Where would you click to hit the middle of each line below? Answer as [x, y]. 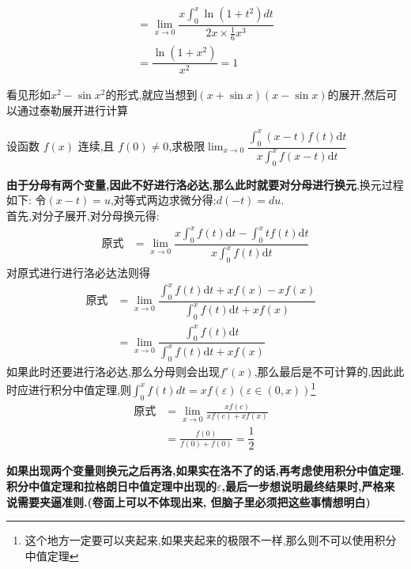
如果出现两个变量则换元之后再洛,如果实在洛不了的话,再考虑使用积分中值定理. [205, 470]
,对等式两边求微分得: [163, 200]
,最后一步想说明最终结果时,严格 [303, 486]
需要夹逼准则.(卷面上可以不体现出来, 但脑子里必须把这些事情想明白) [194, 501]
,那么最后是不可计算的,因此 [324, 371]
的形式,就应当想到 [151, 95]
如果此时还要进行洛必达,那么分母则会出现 [113, 371]
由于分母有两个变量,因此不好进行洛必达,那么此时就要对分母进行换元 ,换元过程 [205, 184]
